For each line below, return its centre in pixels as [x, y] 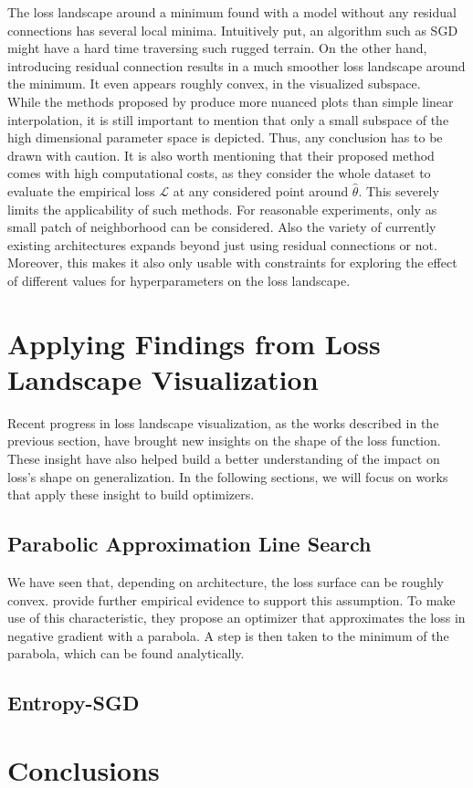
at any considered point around [261, 190]
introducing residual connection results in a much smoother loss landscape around [236, 65]
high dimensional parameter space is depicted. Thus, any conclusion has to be [225, 137]
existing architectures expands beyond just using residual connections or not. [222, 244]
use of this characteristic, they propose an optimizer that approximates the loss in [236, 618]
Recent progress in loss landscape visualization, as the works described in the [223, 422]
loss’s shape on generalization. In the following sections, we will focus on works [228, 476]
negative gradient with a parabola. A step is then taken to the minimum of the [228, 635]
